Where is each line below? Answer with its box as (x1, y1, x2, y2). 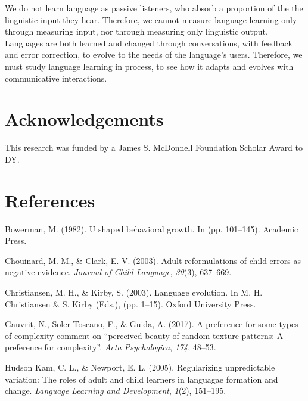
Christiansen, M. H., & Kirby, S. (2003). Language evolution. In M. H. (5, 285, 263, 298)
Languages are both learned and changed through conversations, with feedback (5, 36, 293, 49)
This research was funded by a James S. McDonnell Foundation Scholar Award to (5, 141, 303, 154)
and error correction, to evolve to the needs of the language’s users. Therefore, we (5, 48, 303, 61)
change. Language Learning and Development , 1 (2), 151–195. (5, 384, 226, 397)
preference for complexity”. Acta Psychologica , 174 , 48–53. (5, 341, 216, 353)
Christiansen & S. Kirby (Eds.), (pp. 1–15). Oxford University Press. (5, 297, 256, 310)
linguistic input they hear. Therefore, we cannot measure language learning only (5, 13, 297, 26)
